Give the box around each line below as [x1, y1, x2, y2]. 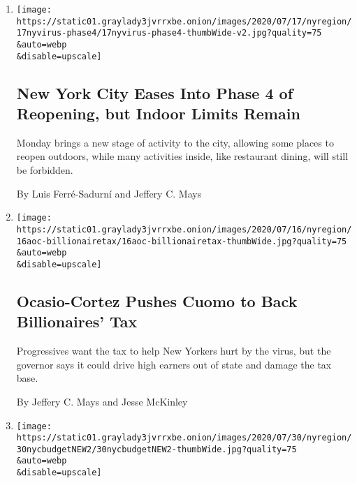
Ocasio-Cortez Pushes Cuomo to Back [16, 290, 298, 311]
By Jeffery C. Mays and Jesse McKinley [16, 394, 188, 408]
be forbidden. [16, 163, 73, 177]
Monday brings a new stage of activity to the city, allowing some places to [16, 135, 334, 149]
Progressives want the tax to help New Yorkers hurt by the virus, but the [16, 343, 331, 358]
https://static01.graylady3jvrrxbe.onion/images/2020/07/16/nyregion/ [16, 224, 352, 235]
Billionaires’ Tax [16, 311, 138, 332]
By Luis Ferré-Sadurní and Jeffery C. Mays [16, 186, 202, 200]
